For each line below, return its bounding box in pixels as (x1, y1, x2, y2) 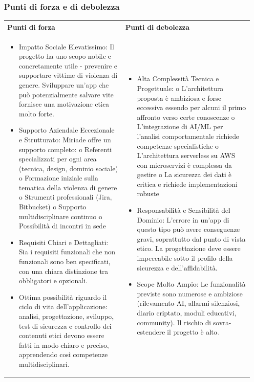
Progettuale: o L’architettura (137, 83, 224, 93)
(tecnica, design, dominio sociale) (19, 163, 118, 173)
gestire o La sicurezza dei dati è (137, 169, 232, 180)
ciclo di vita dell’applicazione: (19, 301, 107, 312)
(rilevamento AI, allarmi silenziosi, (137, 298, 240, 308)
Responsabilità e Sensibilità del (137, 205, 231, 215)
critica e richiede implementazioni (137, 179, 237, 189)
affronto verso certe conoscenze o (137, 112, 235, 122)
